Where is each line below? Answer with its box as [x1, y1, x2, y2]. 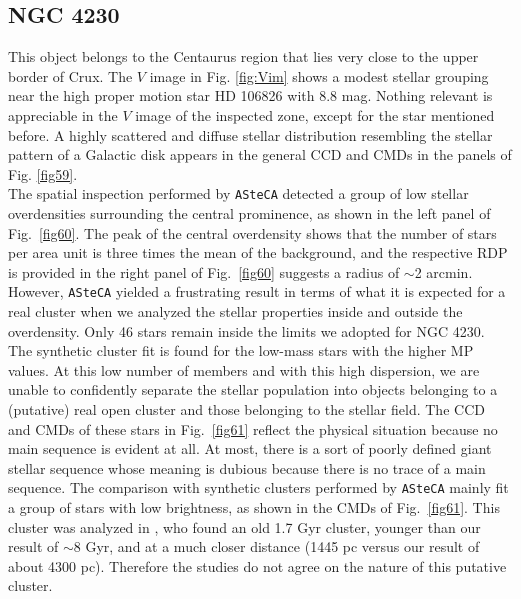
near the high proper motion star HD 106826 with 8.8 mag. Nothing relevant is [8, 85, 493, 106]
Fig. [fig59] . [8, 163, 78, 184]
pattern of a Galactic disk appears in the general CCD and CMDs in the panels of [8, 144, 512, 165]
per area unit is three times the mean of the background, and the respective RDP [8, 242, 508, 263]
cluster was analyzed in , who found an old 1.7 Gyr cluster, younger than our [8, 516, 481, 537]
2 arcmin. [414, 261, 473, 282]
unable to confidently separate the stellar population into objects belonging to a [8, 379, 498, 400]
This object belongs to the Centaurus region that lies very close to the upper [8, 46, 479, 67]
